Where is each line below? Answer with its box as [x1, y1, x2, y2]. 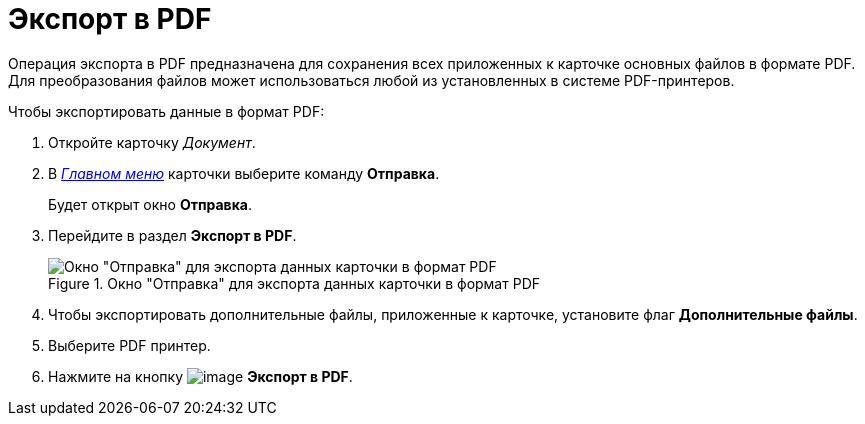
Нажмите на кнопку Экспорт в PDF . [48, 367, 353, 385]
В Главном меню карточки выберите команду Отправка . [48, 164, 440, 182]
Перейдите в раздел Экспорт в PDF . [48, 226, 297, 244]
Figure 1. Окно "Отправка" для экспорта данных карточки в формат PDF [48, 274, 541, 292]
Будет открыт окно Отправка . [48, 195, 253, 213]
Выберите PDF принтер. [48, 336, 211, 354]
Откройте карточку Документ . [48, 133, 256, 151]
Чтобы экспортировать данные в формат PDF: [8, 102, 325, 120]
